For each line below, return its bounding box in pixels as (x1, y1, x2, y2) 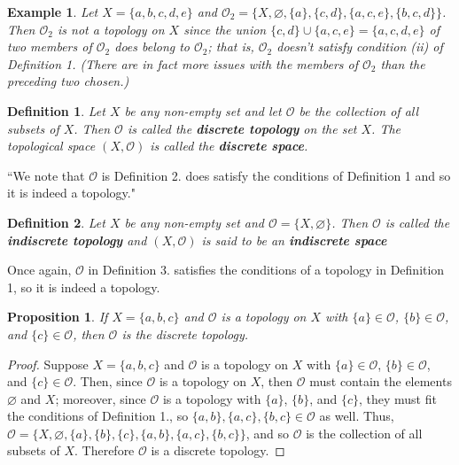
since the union (183, 19, 267, 38)
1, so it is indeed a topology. (7, 277, 160, 296)
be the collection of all (299, 101, 419, 120)
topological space (7, 136, 96, 155)
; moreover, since (55, 389, 146, 407)
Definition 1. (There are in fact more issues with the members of (7, 54, 358, 73)
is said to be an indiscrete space (201, 230, 387, 249)
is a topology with (162, 389, 261, 407)
